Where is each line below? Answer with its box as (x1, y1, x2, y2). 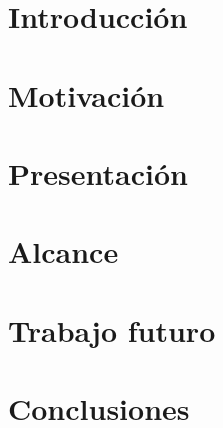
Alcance (8, 231, 119, 272)
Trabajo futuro (8, 309, 216, 350)
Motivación (8, 74, 165, 115)
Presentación (8, 152, 188, 193)
